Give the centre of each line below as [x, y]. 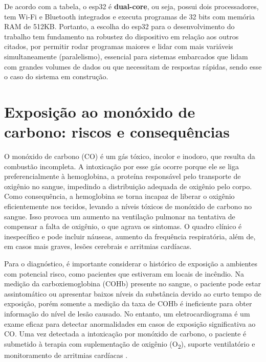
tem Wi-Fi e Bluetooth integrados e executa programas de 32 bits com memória [129, 16]
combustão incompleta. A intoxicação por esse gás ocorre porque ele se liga [121, 166]
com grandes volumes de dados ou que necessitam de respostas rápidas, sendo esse [133, 66]
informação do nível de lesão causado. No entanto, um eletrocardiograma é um [127, 313]
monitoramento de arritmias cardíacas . [66, 355]
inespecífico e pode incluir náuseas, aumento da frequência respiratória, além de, [130, 236]
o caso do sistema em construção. [56, 76]
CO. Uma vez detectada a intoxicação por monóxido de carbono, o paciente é [125, 334]
